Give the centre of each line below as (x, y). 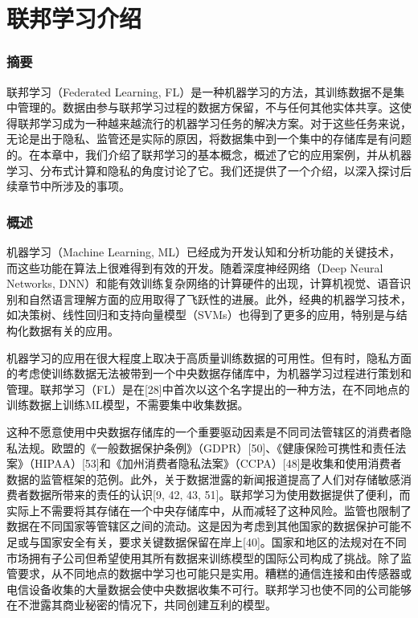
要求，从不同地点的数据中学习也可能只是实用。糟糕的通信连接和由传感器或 (214, 573)
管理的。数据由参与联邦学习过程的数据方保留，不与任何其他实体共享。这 (209, 107)
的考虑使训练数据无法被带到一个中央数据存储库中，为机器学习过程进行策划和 (209, 373)
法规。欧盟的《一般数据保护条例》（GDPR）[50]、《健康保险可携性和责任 (206, 447)
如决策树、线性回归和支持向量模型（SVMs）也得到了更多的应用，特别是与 (201, 315)
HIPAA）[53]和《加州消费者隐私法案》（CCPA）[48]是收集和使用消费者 (218, 463)
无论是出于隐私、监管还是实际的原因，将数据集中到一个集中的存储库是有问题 (209, 139)
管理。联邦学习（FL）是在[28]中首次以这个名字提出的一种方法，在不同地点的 (208, 389)
